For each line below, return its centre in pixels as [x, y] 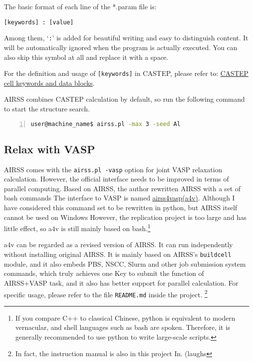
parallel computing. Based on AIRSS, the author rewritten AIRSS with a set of [122, 188]
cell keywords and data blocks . [49, 82]
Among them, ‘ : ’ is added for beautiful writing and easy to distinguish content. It [126, 38]
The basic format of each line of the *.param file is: [80, 6]
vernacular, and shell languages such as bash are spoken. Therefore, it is [123, 327]
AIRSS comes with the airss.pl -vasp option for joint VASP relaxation [113, 169]
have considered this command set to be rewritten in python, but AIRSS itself [121, 208]
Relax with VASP [50, 149]
